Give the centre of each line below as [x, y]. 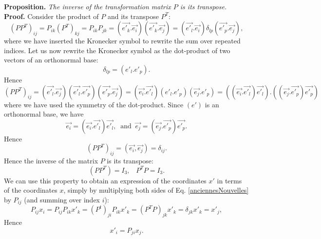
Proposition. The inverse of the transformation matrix [87, 6]
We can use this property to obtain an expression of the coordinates [105, 180]
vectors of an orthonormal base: [51, 60]
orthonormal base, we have [44, 114]
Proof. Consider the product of [51, 16]
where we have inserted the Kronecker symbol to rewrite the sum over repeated [122, 41]
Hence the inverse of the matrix [51, 161]
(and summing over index [62, 199]
